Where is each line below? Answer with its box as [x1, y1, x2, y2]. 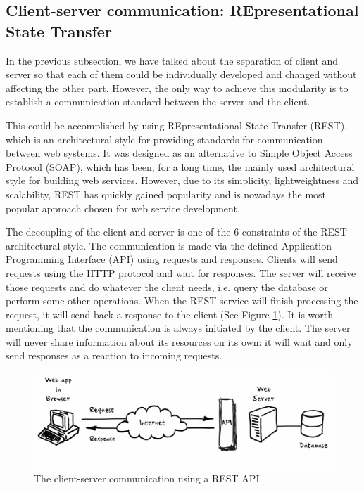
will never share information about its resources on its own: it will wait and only [6, 334, 353, 349]
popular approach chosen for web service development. [6, 200, 240, 215]
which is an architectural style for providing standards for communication [6, 131, 323, 146]
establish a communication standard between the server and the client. [6, 94, 310, 109]
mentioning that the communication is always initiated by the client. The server [6, 321, 351, 335]
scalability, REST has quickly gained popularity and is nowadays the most [6, 186, 327, 201]
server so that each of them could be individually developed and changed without [6, 67, 357, 82]
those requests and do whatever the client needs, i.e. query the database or [6, 279, 328, 294]
